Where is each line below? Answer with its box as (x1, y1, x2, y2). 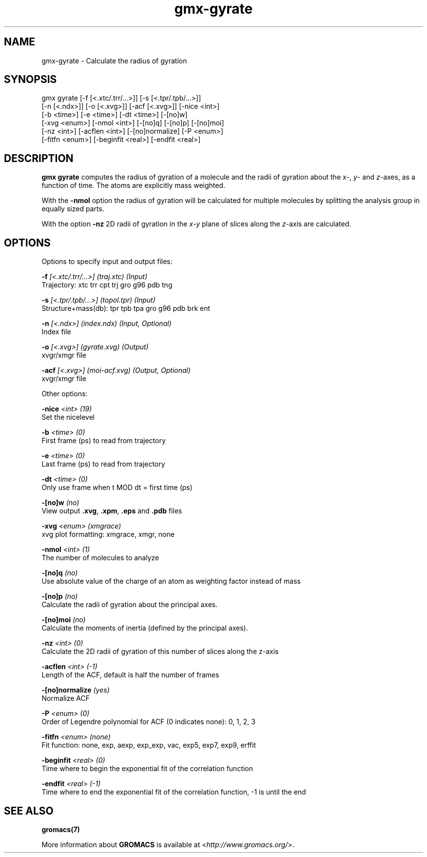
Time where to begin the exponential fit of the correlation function (41, 764, 253, 773)
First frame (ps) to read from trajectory (41, 436, 166, 445)
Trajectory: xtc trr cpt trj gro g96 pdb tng (41, 281, 173, 289)
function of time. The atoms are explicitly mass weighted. (41, 181, 226, 190)
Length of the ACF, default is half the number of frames (41, 671, 219, 679)
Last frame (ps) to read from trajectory (41, 460, 165, 469)
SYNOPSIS (4, 73, 57, 86)
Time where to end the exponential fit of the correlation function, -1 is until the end (41, 788, 306, 796)
